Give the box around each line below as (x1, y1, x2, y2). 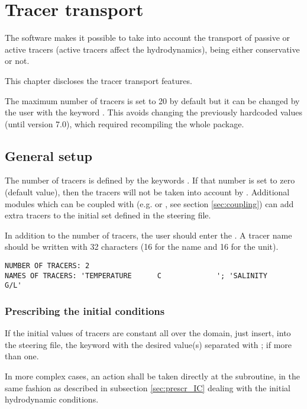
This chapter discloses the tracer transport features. (5, 74, 192, 86)
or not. (5, 54, 30, 67)
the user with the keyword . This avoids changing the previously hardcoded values (5, 106, 302, 118)
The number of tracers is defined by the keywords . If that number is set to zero (5, 174, 295, 186)
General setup (5, 146, 92, 165)
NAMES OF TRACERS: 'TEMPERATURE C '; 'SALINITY (5, 271, 267, 280)
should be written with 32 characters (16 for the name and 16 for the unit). (5, 240, 279, 253)
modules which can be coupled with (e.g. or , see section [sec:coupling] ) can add (5, 197, 294, 210)
